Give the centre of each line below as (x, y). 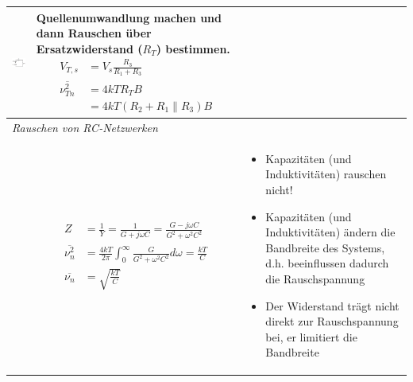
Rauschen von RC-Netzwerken (85, 128)
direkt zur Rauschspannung (332, 321)
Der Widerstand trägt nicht (332, 305)
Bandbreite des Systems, (325, 247)
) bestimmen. (193, 48)
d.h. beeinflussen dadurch (327, 263)
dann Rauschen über (94, 33)
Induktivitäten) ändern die (330, 232)
